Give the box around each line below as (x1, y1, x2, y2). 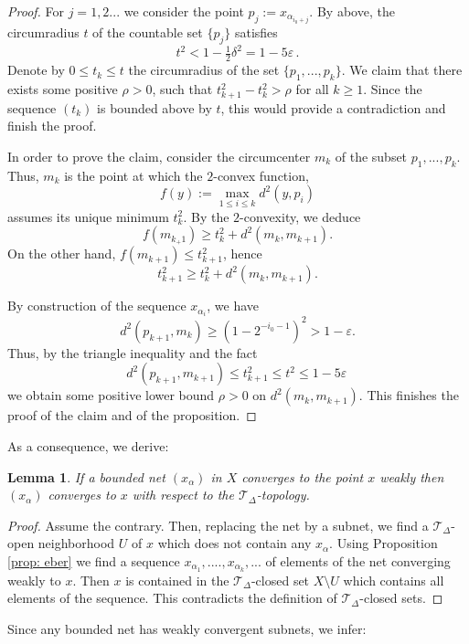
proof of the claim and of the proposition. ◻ (7, 406, 257, 425)
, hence (223, 244, 262, 263)
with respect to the (132, 485, 234, 504)
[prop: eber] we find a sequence (7, 551, 180, 570)
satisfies (234, 23, 278, 42)
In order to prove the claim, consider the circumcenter (7, 146, 311, 165)
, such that (152, 79, 213, 99)
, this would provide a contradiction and (220, 98, 446, 117)
